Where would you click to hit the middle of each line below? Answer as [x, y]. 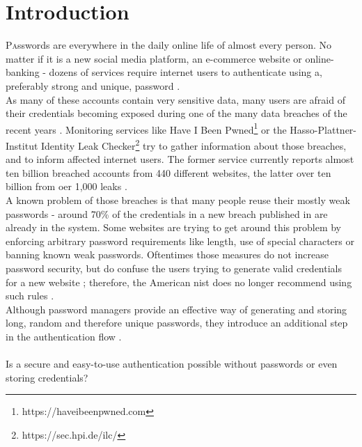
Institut [22, 145]
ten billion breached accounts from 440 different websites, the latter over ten [168, 172]
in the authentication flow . [64, 336]
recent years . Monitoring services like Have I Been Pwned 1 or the [146, 128]
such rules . [30, 296]
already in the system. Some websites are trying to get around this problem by [174, 227]
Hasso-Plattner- [323, 129]
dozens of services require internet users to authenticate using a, [186, 72]
